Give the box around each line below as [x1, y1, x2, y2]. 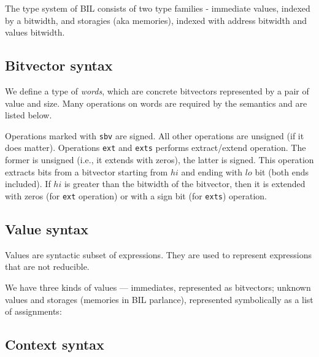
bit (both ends [255, 165, 309, 178]
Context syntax [5, 335, 104, 354]
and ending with [181, 165, 243, 178]
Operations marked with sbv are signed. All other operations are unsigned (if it [5, 129, 304, 142]
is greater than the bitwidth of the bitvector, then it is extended [64, 177, 306, 190]
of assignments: [5, 305, 62, 318]
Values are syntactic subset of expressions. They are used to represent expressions [5, 248, 312, 261]
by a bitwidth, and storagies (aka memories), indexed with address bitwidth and [5, 13, 307, 26]
